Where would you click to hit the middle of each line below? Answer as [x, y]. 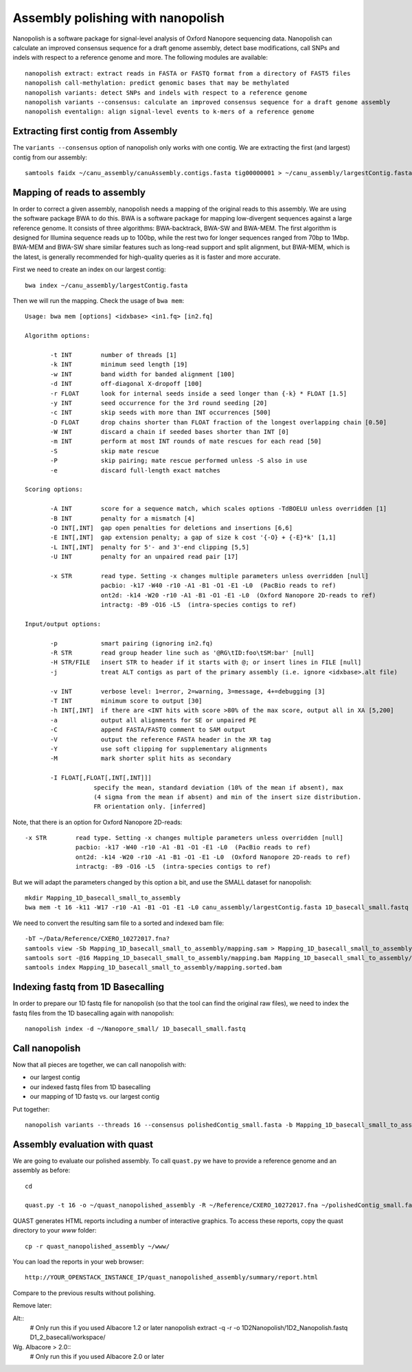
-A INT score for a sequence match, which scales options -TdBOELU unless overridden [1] [219, 509]
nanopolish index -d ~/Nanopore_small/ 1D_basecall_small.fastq [136, 1029]
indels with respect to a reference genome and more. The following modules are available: [140, 58]
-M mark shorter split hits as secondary [141, 758]
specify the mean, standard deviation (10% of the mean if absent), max [218, 787]
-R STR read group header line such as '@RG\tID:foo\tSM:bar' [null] [183, 653]
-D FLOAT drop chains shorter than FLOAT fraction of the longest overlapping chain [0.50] [219, 422]
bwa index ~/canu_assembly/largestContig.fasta [106, 285]
